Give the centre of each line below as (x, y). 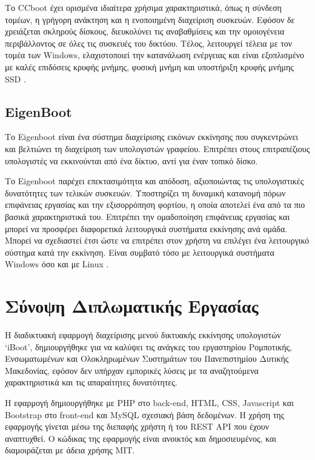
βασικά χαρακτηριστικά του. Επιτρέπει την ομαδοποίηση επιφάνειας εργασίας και (148, 216)
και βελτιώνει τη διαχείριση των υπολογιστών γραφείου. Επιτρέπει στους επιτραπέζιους (157, 148)
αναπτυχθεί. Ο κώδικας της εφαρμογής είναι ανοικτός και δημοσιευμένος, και (141, 438)
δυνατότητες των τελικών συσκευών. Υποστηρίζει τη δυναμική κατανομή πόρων (145, 192)
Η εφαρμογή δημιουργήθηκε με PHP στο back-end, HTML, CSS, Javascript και (149, 402)
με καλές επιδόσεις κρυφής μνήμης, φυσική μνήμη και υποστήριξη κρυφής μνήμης (149, 66)
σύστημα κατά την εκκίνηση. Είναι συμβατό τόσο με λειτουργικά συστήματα (140, 252)
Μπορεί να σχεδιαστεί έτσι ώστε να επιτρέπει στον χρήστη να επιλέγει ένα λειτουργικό (157, 240)
